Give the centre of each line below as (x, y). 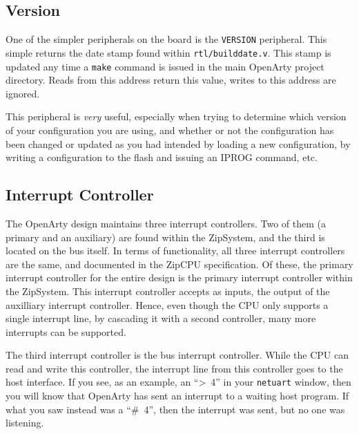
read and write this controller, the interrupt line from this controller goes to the (174, 368)
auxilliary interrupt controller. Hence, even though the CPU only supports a (167, 304)
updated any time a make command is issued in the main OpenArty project (165, 66)
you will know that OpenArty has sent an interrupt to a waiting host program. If (177, 396)
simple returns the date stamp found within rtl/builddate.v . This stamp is (168, 52)
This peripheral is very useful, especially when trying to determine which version (176, 116)
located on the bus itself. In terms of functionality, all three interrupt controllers (175, 251)
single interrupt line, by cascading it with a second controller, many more (161, 318)
